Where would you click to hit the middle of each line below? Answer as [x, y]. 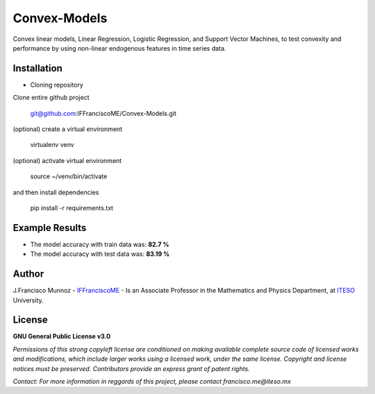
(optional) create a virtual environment [68, 129]
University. [28, 300]
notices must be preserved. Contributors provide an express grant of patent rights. [131, 368]
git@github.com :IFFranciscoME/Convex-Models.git [103, 113]
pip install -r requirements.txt [72, 207]
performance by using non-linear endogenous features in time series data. [119, 48]
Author [28, 274]
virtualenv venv [52, 145]
